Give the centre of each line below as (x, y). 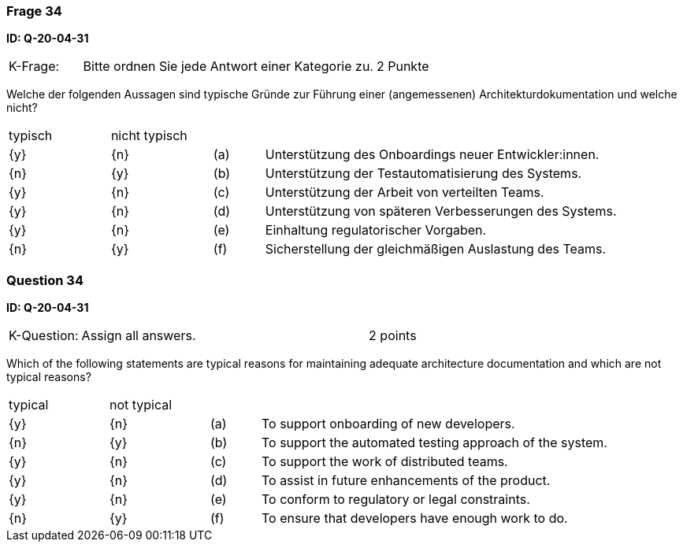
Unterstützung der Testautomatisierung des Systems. (423, 174)
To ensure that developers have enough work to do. (414, 518)
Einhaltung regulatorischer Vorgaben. (376, 230)
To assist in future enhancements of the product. (406, 481)
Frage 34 (34, 11)
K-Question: (44, 336)
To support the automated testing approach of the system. (434, 443)
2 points (393, 336)
